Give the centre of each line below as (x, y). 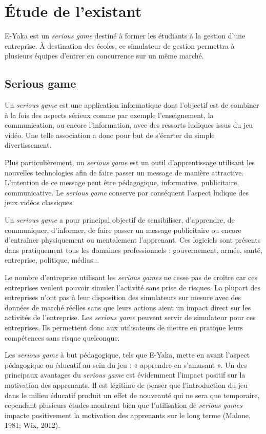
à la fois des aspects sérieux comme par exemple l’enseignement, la (109, 115)
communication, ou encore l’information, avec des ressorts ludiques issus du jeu (129, 125)
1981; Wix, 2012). (33, 425)
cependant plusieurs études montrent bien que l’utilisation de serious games (124, 405)
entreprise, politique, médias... (52, 260)
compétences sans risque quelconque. (62, 337)
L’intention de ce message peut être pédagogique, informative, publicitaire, (122, 182)
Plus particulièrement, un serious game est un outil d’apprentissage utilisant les (130, 162)
